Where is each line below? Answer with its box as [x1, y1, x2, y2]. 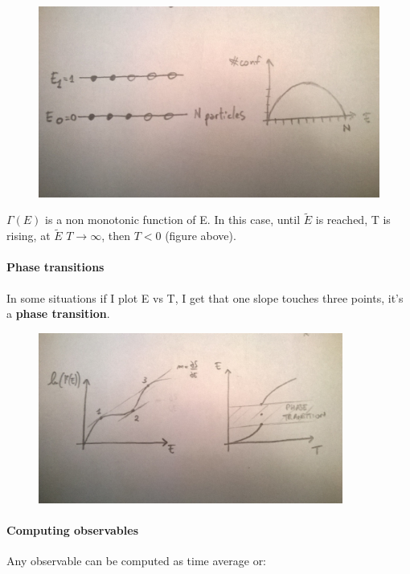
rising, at [6, 227, 51, 244]
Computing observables [6, 521, 139, 538]
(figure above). [165, 227, 236, 244]
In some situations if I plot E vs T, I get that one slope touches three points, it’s [6, 289, 404, 306]
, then [101, 227, 130, 244]
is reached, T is [315, 211, 391, 228]
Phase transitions [6, 259, 105, 275]
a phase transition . [6, 305, 110, 322]
